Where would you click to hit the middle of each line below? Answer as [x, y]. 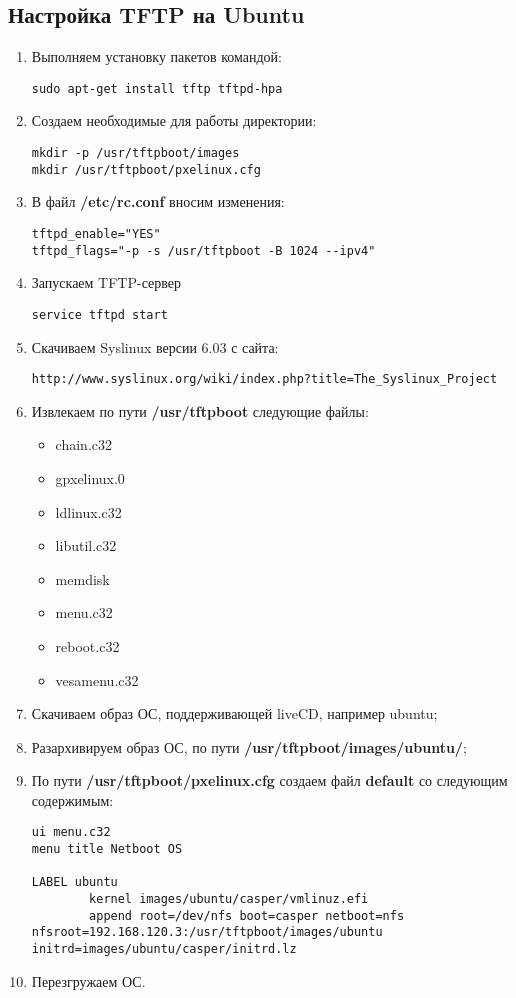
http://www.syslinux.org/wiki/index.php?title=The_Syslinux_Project [264, 379]
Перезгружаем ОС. [88, 980]
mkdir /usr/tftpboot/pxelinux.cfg [146, 169]
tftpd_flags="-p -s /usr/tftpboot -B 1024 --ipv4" [203, 250]
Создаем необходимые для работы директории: [174, 120]
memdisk [82, 578]
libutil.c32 [86, 545]
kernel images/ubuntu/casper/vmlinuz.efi [229, 899]
